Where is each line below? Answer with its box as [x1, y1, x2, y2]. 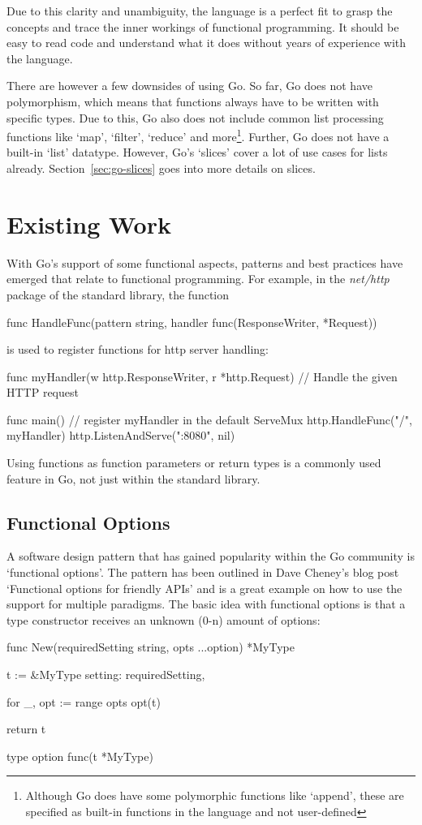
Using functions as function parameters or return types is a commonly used [6, 454, 381, 471]
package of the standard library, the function [6, 286, 230, 303]
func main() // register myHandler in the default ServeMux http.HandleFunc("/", [6, 410, 412, 428]
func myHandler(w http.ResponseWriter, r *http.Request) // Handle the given [6, 367, 398, 385]
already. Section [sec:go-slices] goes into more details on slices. [6, 160, 316, 176]
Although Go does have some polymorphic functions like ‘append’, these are [25, 787, 404, 804]
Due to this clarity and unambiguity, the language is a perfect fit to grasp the [6, 2, 393, 19]
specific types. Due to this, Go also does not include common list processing [6, 109, 384, 126]
